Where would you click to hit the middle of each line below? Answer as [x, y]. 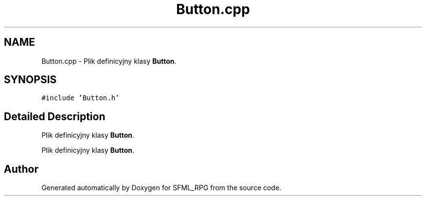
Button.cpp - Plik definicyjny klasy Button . [109, 61]
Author [21, 169]
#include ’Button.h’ [80, 98]
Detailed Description [55, 116]
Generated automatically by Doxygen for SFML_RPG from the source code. [161, 188]
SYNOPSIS [30, 80]
